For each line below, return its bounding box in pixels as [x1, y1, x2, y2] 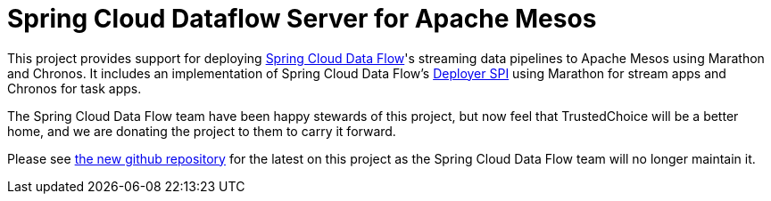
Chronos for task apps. [7, 80, 142, 96]
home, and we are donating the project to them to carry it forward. [7, 123, 396, 139]
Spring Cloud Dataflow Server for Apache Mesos [7, 4, 597, 34]
